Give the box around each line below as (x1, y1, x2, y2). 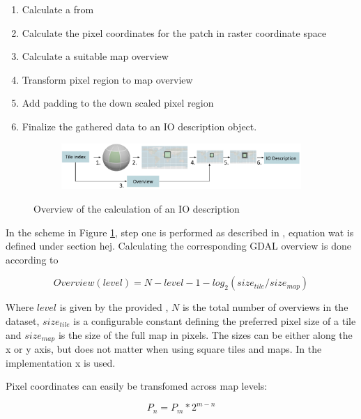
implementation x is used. (6, 355, 116, 370)
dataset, (6, 313, 40, 328)
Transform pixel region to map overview (22, 72, 193, 86)
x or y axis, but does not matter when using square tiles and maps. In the (6, 342, 322, 356)
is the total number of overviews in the (182, 300, 348, 314)
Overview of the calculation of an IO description (33, 201, 240, 215)
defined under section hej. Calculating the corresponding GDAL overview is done (6, 238, 351, 253)
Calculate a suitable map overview (22, 49, 169, 63)
